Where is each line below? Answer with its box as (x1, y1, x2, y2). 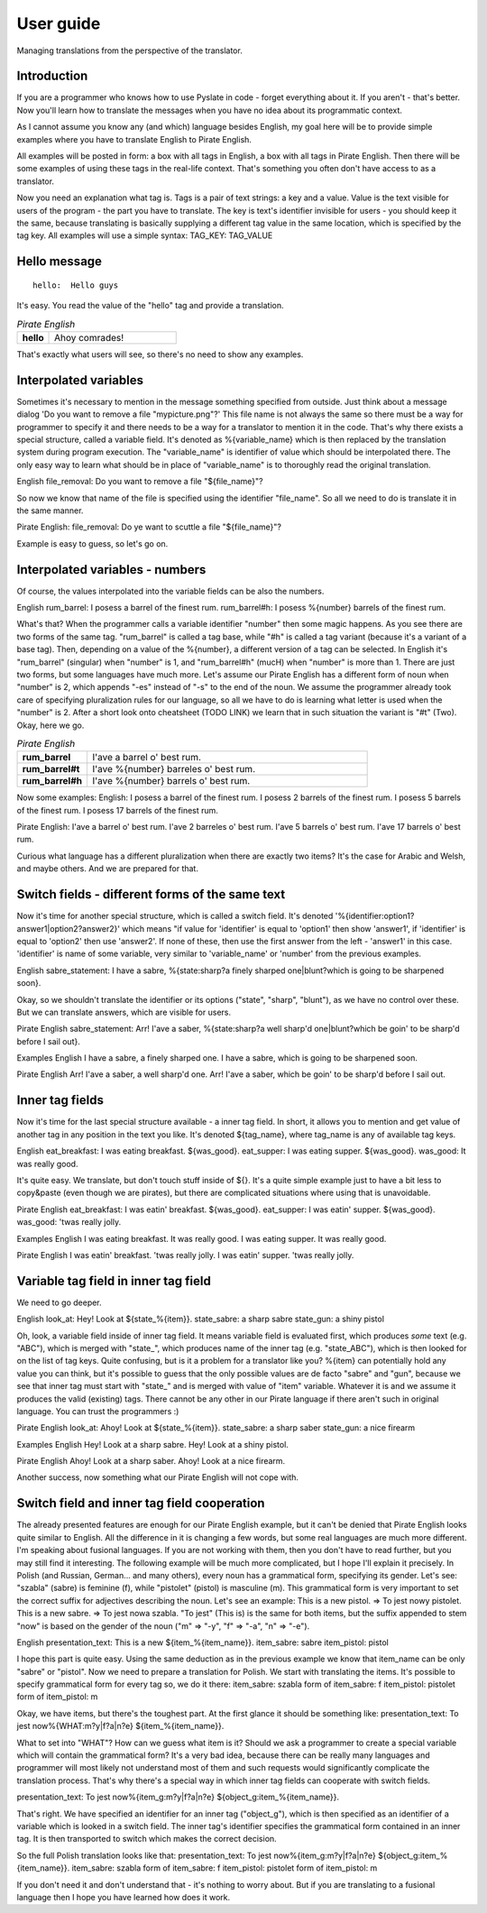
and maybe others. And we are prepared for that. (16, 863, 198, 874)
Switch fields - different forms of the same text (16, 887, 286, 902)
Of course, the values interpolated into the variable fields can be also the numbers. (16, 585, 325, 596)
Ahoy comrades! (54, 331, 124, 344)
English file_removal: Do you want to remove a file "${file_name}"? (16, 476, 263, 487)
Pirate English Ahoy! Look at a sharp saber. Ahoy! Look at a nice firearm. (16, 1456, 286, 1467)
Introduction (16, 69, 88, 84)
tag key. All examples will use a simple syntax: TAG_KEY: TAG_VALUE (16, 230, 273, 241)
